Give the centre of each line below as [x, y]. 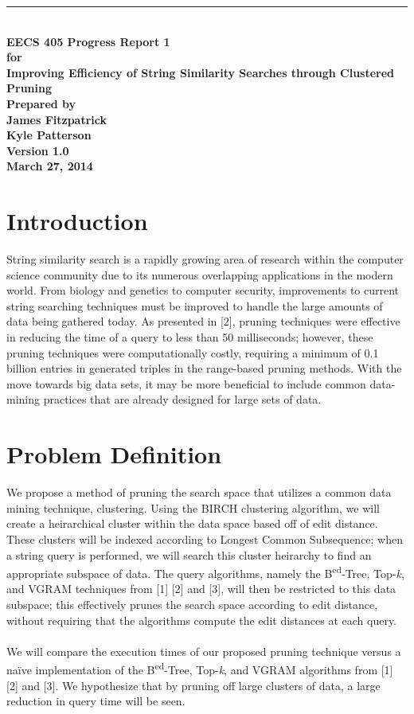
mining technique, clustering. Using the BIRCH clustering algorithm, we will [193, 507]
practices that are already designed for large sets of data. [182, 399]
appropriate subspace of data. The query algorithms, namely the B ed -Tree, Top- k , [205, 572]
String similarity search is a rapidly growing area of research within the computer [205, 259]
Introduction [77, 221]
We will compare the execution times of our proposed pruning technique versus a [204, 651]
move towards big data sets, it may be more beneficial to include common [186, 383]
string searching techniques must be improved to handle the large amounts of [195, 305]
